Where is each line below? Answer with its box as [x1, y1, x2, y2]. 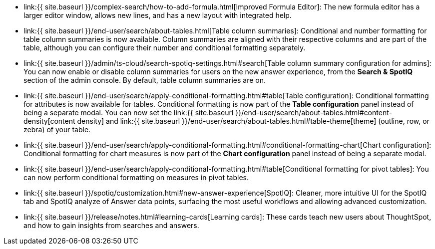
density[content [23, 117, 75, 125]
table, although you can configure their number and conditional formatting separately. [23, 43, 306, 52]
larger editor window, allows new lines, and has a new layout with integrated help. [23, 11, 292, 19]
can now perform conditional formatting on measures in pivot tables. [23, 173, 249, 182]
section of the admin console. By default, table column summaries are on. [23, 76, 266, 84]
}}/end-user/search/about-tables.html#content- [235, 108, 392, 117]
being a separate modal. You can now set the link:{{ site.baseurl [23, 108, 234, 117]
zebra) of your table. [23, 125, 91, 134]
